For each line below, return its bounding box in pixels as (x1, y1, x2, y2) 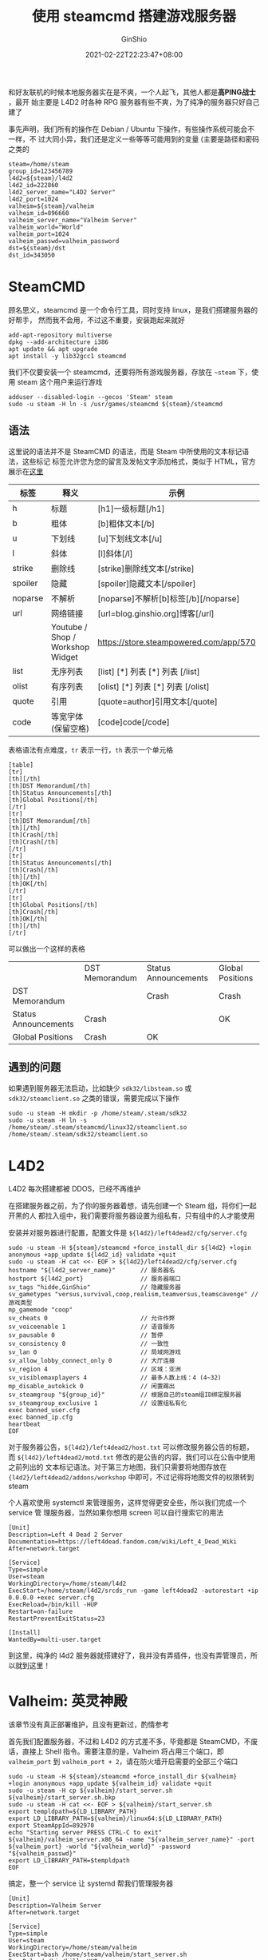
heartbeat (8, 1420, 41, 1428)
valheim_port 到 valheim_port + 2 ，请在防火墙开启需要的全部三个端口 (8, 1757, 238, 1766)
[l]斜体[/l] (97, 548, 133, 559)
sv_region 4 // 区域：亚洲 (8, 1365, 181, 1374)
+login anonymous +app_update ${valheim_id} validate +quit (8, 1780, 213, 1788)
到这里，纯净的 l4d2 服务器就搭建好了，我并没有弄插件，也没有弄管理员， (8, 1651, 251, 1660)
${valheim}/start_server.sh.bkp (8, 1794, 116, 1802)
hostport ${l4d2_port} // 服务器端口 (8, 1275, 181, 1283)
